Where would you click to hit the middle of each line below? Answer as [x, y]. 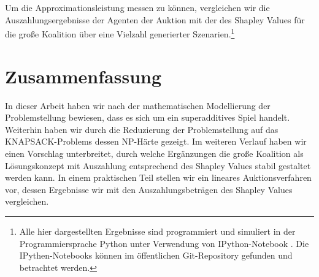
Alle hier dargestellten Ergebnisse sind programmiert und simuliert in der [157, 231]
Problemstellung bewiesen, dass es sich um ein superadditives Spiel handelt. [148, 117]
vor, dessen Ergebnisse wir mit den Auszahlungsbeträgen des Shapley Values [149, 189]
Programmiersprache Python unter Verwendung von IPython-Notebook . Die [164, 243]
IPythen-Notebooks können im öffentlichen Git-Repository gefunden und [156, 255]
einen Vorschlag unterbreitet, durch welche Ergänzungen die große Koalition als [154, 153]
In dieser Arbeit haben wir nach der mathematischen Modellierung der [138, 105]
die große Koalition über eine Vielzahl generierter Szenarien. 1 [120, 33]
